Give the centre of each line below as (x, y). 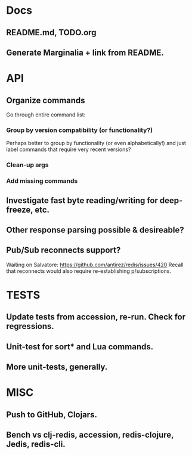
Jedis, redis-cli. (36, 445)
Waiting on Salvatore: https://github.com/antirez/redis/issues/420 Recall (95, 265)
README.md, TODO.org (51, 33)
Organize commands (46, 100)
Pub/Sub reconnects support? (64, 250)
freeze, (20, 210)
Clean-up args (27, 165)
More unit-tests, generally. (57, 367)
